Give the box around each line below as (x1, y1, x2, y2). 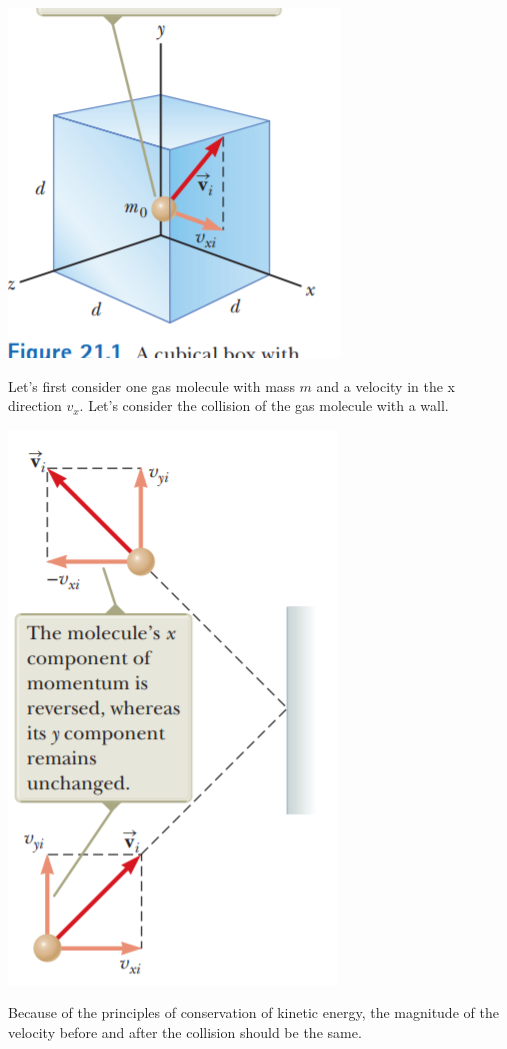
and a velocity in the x (316, 375, 455, 396)
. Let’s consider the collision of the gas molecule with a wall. (79, 395, 449, 416)
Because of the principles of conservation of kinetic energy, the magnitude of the (8, 1002, 499, 1023)
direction (8, 395, 62, 416)
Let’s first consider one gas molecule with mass (8, 375, 295, 396)
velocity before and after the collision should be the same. (8, 1021, 362, 1042)
